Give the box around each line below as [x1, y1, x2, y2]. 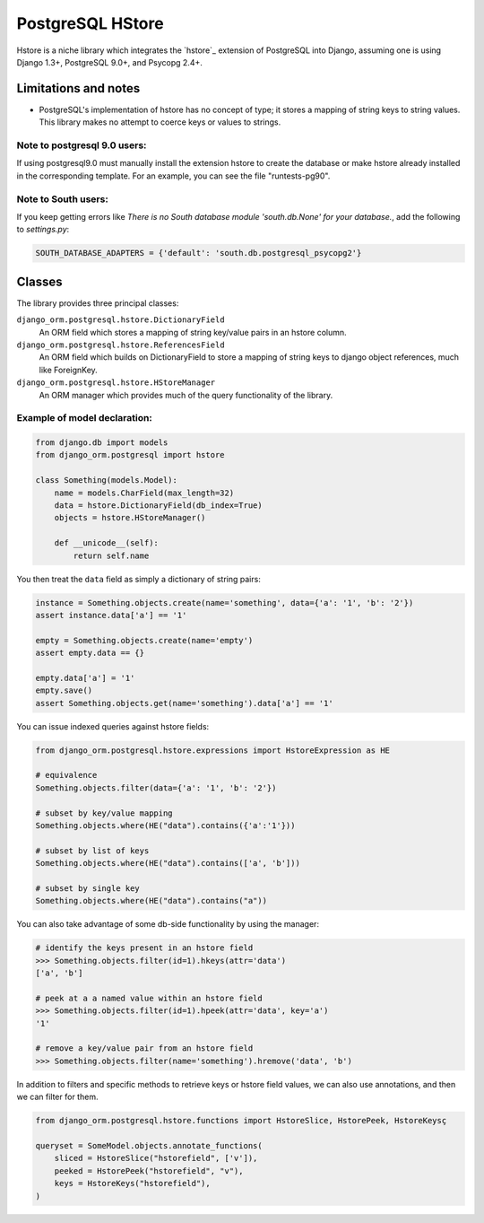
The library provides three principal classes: [16, 297, 179, 309]
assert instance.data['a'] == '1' [35, 610, 187, 620]
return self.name [73, 550, 150, 561]
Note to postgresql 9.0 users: [16, 139, 147, 152]
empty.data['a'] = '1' [35, 673, 135, 683]
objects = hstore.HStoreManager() [54, 512, 206, 523]
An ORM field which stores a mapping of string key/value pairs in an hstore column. [39, 327, 347, 337]
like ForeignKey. [39, 364, 98, 375]
